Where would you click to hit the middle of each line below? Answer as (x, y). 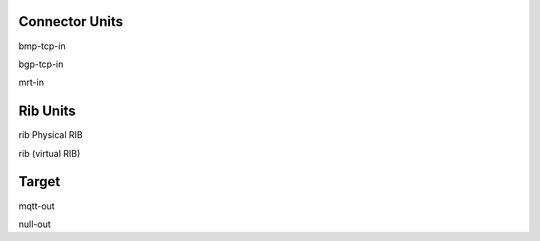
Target (39, 181)
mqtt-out (36, 206)
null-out (35, 224)
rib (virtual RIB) (49, 153)
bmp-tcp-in (42, 46)
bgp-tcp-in (41, 64)
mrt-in (31, 82)
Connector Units (71, 21)
